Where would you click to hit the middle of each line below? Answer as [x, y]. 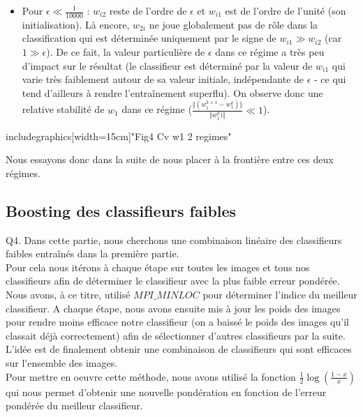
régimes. [23, 173]
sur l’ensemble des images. [62, 362]
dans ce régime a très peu [270, 52]
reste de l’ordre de [148, 10]
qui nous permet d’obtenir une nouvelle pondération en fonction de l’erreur [166, 392]
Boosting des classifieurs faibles [121, 210]
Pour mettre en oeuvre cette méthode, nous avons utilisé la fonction [151, 376]
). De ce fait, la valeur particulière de [126, 52]
